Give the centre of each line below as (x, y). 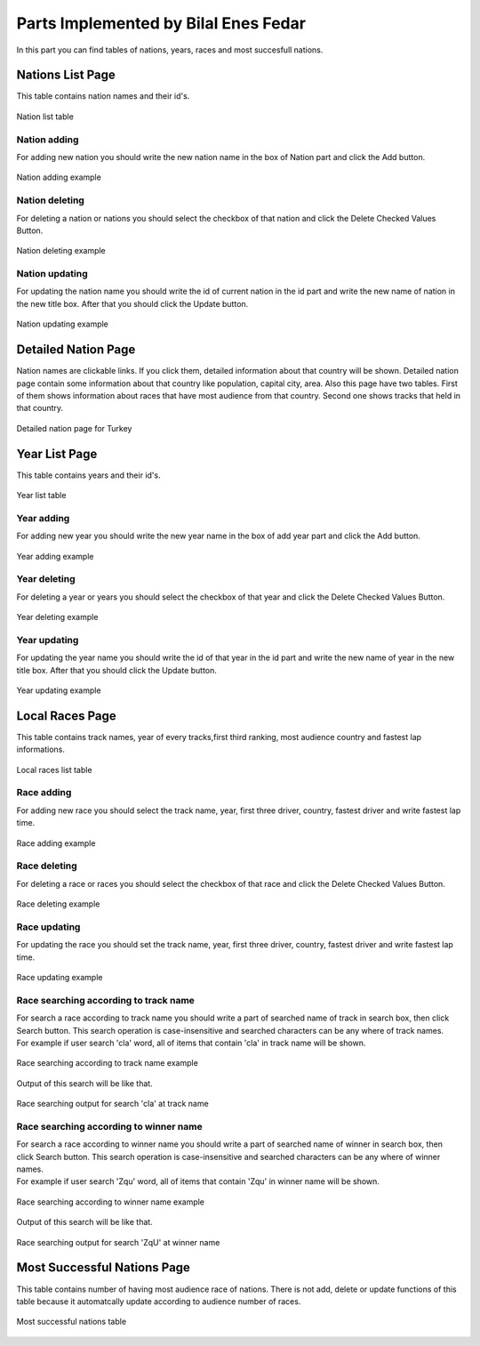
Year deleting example (57, 617)
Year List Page (57, 454)
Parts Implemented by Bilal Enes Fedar (161, 23)
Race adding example (56, 843)
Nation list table (45, 117)
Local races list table (54, 770)
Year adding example (55, 556)
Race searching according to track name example (108, 1063)
